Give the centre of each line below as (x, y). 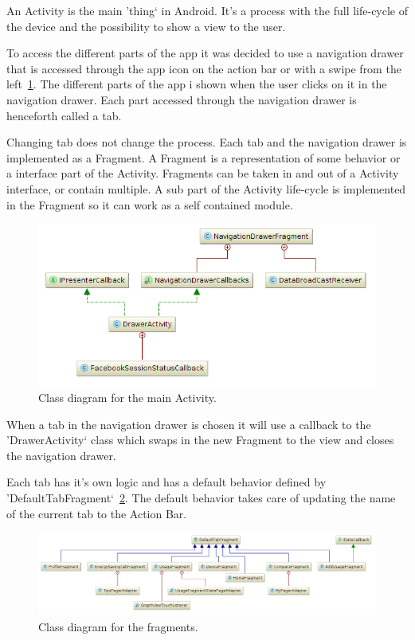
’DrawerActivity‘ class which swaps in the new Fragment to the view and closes (200, 440)
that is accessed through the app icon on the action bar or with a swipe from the (204, 68)
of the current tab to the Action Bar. (97, 513)
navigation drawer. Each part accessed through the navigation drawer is (182, 99)
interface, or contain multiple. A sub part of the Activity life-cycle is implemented (206, 188)
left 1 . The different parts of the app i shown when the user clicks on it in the (197, 84)
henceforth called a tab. (64, 115)
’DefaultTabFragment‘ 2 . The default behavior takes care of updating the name (201, 497)
